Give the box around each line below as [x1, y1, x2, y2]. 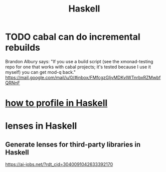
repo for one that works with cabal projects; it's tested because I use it [5, 64, 151, 70]
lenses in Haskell [5, 120, 77, 132]
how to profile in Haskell [5, 97, 108, 109]
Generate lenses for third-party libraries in [5, 140, 141, 148]
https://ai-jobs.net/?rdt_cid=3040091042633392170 [5, 161, 113, 167]
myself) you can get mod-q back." [5, 69, 76, 75]
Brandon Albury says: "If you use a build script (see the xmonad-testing [5, 58, 153, 64]
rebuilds [5, 42, 40, 53]
